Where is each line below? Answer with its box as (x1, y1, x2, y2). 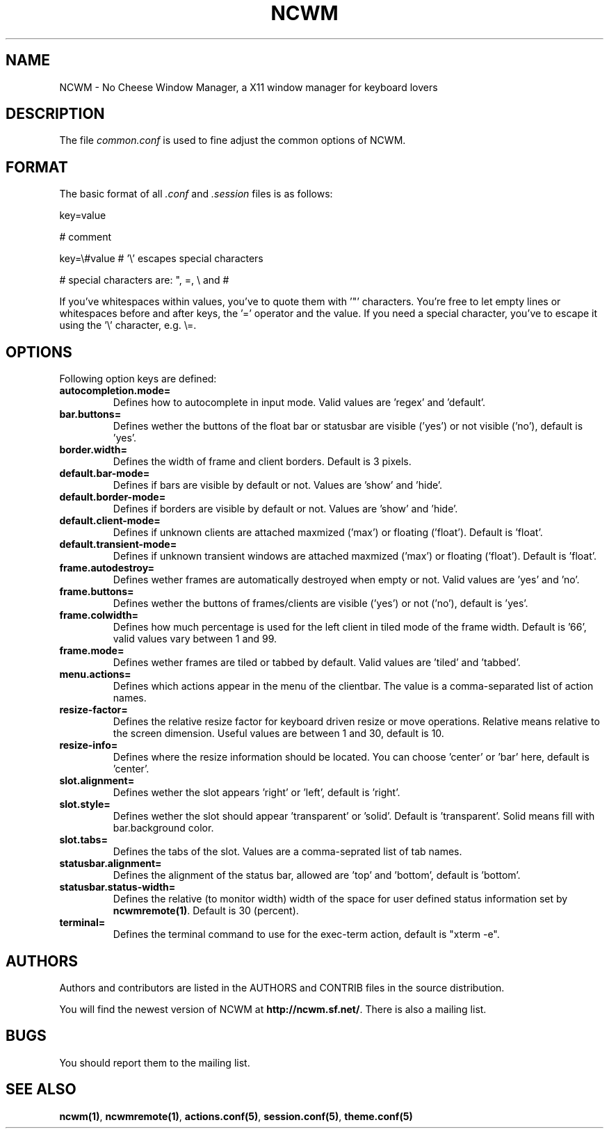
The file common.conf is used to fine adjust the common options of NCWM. (59, 134, 406, 147)
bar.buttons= (59, 408, 122, 421)
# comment (59, 231, 112, 243)
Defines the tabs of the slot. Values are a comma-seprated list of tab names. (113, 845, 462, 858)
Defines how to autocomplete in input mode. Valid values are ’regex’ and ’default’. (113, 396, 486, 409)
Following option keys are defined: (59, 373, 217, 385)
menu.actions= (59, 668, 131, 681)
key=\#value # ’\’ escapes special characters (59, 252, 263, 265)
